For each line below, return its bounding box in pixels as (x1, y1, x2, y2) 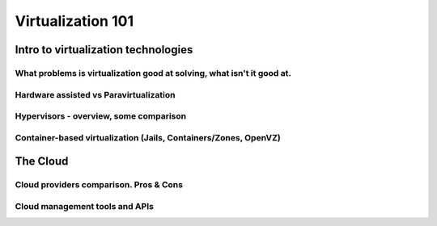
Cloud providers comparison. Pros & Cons (15, 179, 184, 190)
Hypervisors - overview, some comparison (15, 111, 186, 122)
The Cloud (15, 154, 69, 169)
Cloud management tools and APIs (15, 200, 154, 211)
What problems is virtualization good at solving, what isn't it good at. (15, 67, 291, 78)
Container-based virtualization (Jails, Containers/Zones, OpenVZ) (15, 132, 281, 143)
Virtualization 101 (15, 12, 134, 30)
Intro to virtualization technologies (15, 43, 193, 56)
